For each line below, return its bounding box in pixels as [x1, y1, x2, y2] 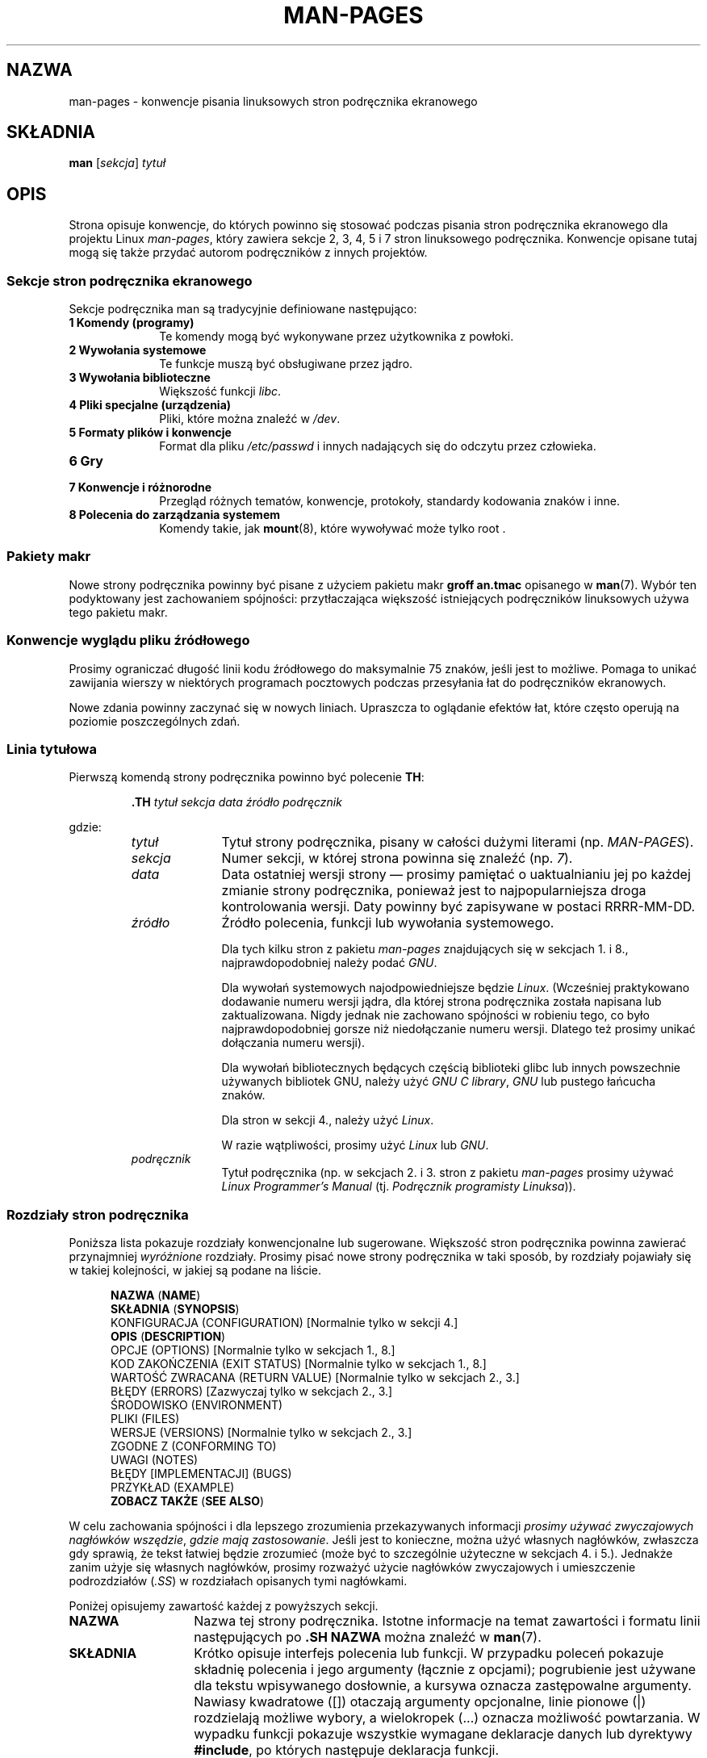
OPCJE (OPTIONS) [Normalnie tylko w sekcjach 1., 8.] [111, 1343, 395, 1358]
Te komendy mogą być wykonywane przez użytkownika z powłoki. [159, 329, 514, 344]
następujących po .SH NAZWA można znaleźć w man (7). [194, 1629, 542, 1646]
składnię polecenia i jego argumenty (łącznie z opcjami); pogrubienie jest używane [194, 1661, 697, 1678]
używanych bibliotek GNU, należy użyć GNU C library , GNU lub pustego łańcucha [221, 1074, 656, 1089]
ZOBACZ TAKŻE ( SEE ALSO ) [111, 1494, 265, 1509]
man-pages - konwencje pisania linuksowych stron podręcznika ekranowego [69, 94, 478, 108]
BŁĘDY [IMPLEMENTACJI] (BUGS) [111, 1467, 292, 1481]
